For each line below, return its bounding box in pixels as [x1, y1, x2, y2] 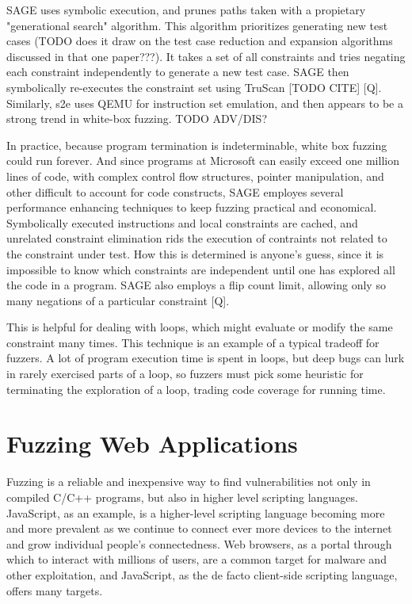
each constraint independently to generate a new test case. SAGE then [6, 63, 349, 80]
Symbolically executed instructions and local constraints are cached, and [6, 214, 358, 231]
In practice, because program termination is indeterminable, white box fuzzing [6, 136, 387, 153]
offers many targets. [6, 582, 103, 598]
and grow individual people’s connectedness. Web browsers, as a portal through [6, 535, 392, 552]
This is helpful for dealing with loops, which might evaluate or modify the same [6, 319, 393, 335]
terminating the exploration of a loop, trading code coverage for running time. [6, 380, 386, 397]
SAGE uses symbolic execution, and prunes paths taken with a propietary [6, 2, 366, 17]
